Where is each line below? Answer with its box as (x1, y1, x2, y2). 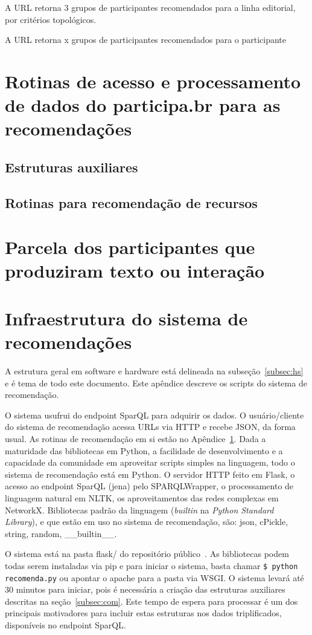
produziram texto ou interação (5, 258, 265, 283)
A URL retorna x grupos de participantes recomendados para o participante (5, 33, 287, 46)
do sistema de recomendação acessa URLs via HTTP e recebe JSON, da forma (5, 420, 296, 433)
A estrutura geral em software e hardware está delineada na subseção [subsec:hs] (5, 364, 304, 377)
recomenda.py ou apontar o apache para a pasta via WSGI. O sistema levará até (5, 571, 304, 584)
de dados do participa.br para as (5, 93, 281, 117)
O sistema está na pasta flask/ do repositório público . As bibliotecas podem (5, 547, 289, 560)
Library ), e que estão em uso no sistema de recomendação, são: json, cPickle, (5, 515, 288, 528)
